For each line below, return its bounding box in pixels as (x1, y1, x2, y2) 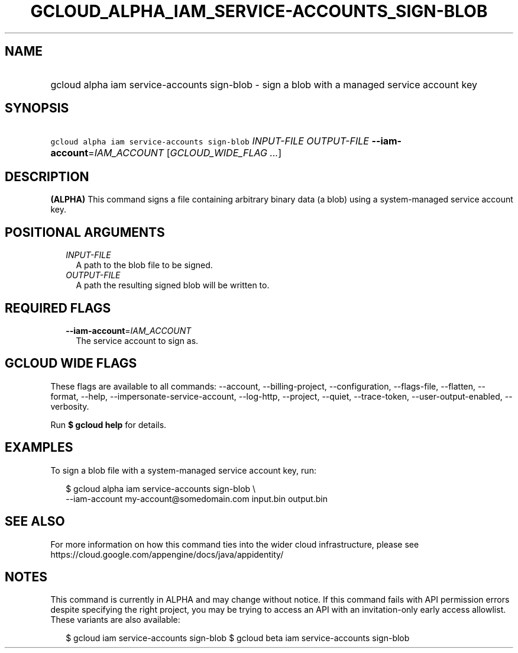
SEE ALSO (5, 514, 65, 529)
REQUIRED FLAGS (5, 300, 111, 316)
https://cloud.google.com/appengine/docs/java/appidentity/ (50, 549, 284, 559)
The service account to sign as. (76, 335, 199, 346)
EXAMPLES (5, 440, 73, 455)
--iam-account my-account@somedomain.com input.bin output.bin (66, 493, 328, 504)
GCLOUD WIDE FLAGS (5, 356, 137, 371)
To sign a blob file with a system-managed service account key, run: (50, 465, 316, 475)
